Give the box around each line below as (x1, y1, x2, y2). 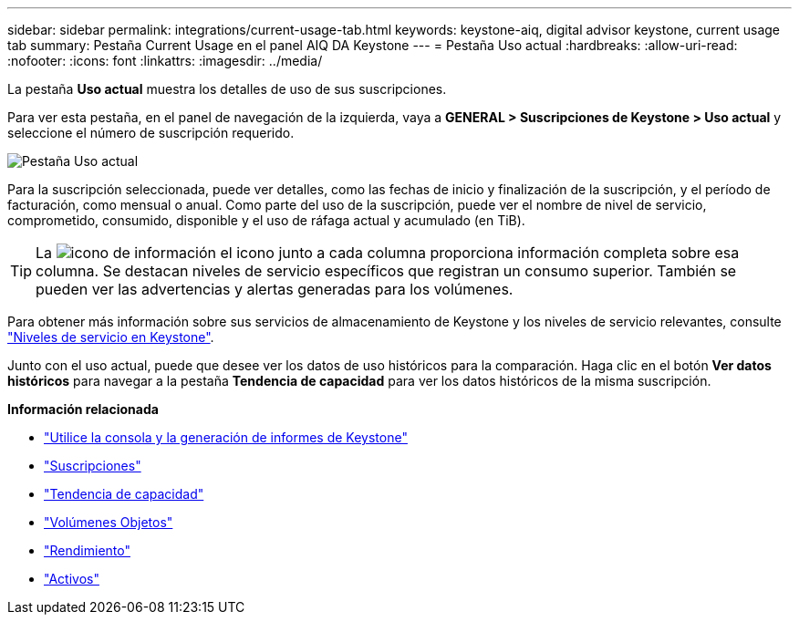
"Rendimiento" (44, 543, 130, 558)
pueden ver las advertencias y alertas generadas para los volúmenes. (36, 280, 514, 298)
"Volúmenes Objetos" (44, 514, 173, 530)
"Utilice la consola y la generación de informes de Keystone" (44, 430, 408, 445)
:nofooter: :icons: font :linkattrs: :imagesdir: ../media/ (7, 53, 323, 68)
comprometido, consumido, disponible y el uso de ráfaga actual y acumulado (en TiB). (7, 213, 525, 228)
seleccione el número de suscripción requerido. (7, 125, 295, 140)
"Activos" (44, 571, 99, 586)
